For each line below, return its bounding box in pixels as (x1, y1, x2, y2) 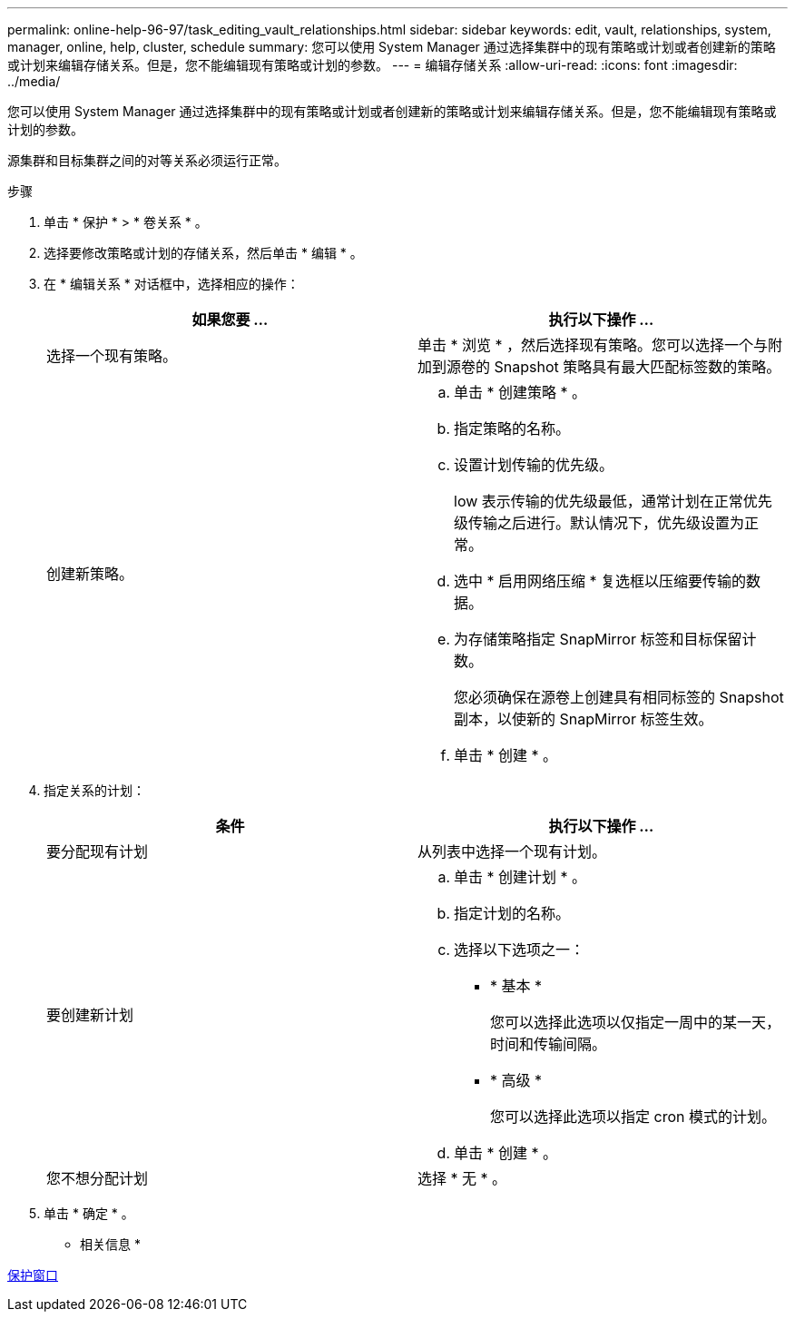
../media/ (7, 74, 61, 89)
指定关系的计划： (44, 783, 145, 798)
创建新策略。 (46, 565, 134, 583)
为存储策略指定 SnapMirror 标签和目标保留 (454, 630, 742, 648)
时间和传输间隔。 (490, 1035, 607, 1053)
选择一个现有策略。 (46, 347, 178, 365)
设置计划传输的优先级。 (454, 456, 614, 474)
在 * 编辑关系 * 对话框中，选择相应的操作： (44, 276, 299, 291)
